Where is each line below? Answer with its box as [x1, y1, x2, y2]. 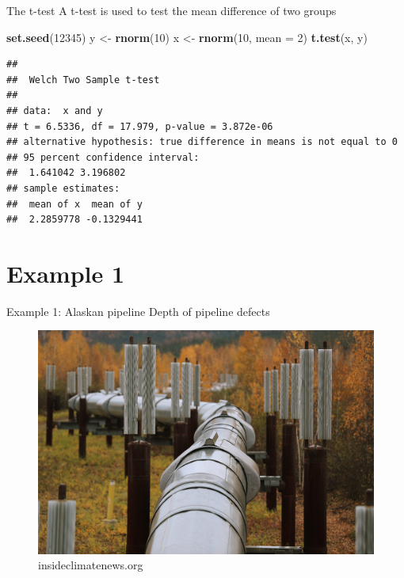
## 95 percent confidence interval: [6, 151, 200, 163]
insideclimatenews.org [38, 557, 143, 573]
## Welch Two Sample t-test [6, 74, 160, 86]
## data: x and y [6, 105, 103, 116]
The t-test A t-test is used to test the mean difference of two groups [6, 2, 337, 18]
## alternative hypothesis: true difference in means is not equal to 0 [6, 136, 398, 148]
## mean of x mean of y [6, 198, 143, 210]
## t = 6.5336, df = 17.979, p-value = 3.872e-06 [6, 120, 273, 132]
